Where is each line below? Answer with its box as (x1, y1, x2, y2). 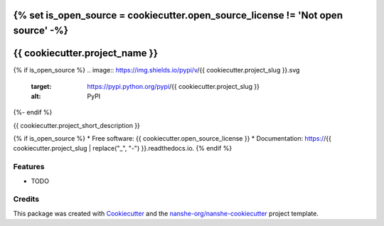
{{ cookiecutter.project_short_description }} (13, 121, 140, 129)
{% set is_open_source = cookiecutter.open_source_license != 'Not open (13, 9, 343, 21)
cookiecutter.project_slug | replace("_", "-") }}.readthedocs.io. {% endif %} (13, 144, 233, 153)
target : (31, 82, 52, 90)
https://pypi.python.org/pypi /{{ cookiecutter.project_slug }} (87, 82, 260, 90)
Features (13, 162, 45, 172)
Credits (13, 194, 39, 204)
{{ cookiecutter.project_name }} (13, 47, 159, 60)
